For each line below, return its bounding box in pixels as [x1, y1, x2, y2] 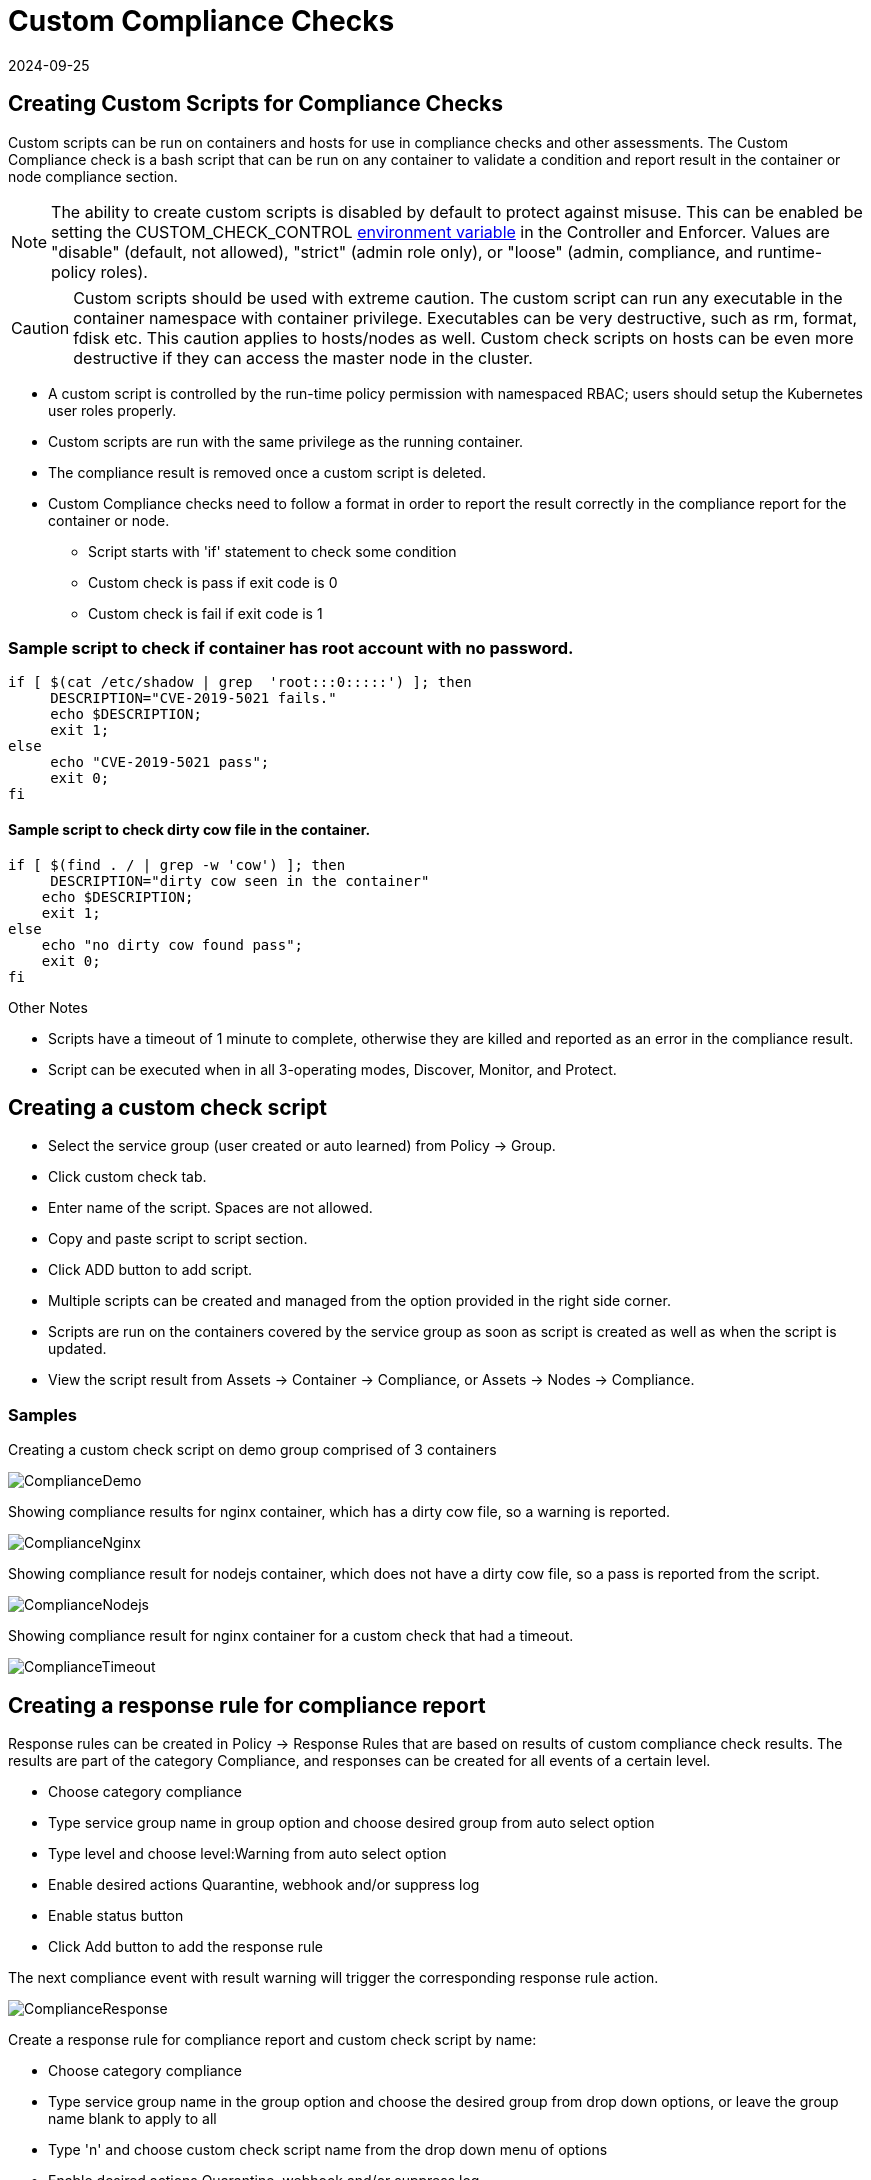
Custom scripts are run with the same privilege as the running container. [48, 432, 524, 450]
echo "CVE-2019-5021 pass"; [50, 754, 270, 771]
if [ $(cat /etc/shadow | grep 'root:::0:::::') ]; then [8, 674, 472, 691]
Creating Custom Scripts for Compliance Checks [8, 91, 504, 117]
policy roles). [51, 261, 148, 282]
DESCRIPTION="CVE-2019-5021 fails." [50, 690, 337, 707]
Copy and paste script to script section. [48, 1230, 308, 1248]
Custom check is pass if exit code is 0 [88, 573, 338, 591]
